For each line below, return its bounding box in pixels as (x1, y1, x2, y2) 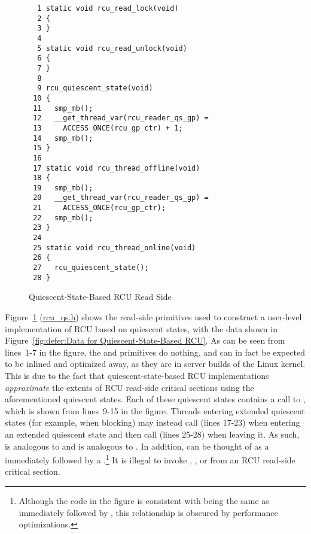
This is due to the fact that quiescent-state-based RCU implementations (5, 369, 269, 381)
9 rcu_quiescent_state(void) (37, 84, 153, 93)
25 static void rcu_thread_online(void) (33, 243, 196, 252)
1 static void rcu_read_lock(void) (37, 4, 179, 13)
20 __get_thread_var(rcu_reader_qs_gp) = (33, 193, 209, 202)
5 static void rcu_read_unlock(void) (37, 44, 187, 53)
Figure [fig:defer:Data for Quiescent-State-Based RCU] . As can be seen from (5, 334, 285, 347)
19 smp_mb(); (33, 183, 93, 192)
